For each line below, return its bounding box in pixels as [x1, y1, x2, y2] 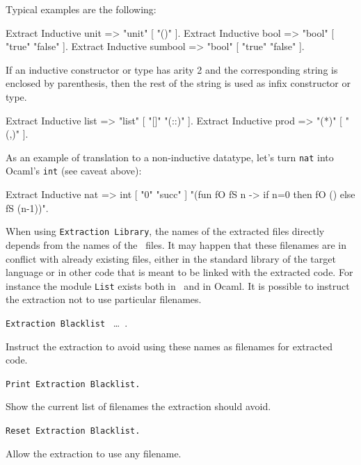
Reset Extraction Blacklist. [6, 426, 141, 437]
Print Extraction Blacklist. [6, 379, 141, 389]
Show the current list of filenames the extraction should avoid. [6, 399, 271, 414]
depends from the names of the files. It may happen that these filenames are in [6, 237, 347, 252]
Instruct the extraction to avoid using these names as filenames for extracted [6, 338, 332, 353]
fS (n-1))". [6, 200, 49, 215]
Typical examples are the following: [6, 2, 157, 16]
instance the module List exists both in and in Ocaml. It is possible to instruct [6, 278, 350, 293]
